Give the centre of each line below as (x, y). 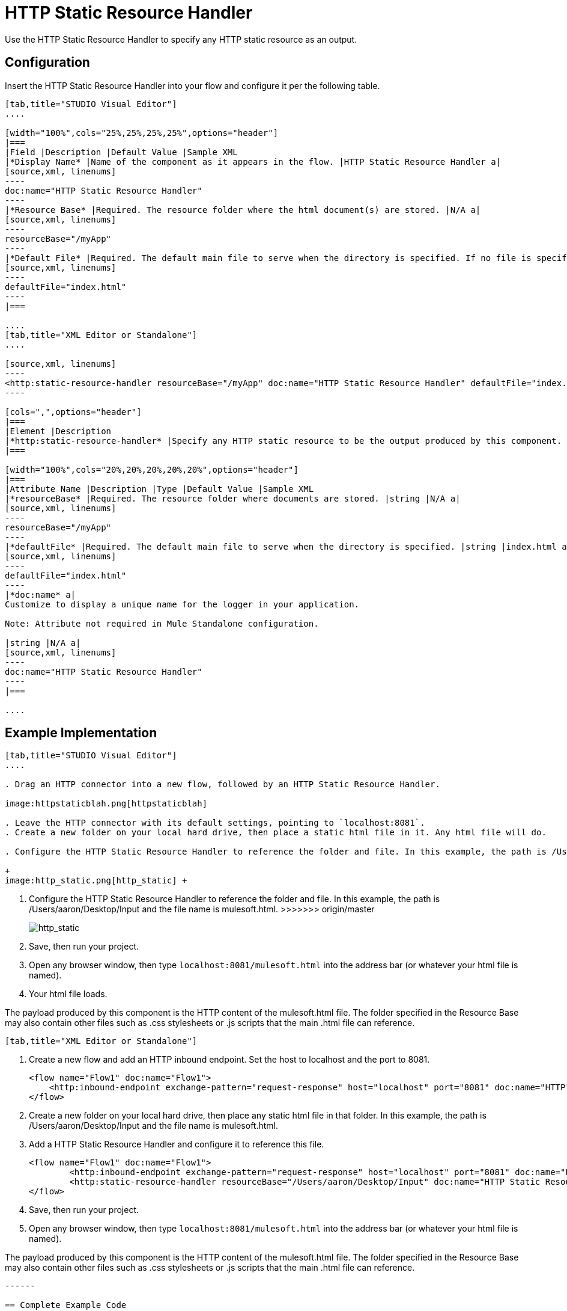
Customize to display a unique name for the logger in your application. (182, 604)
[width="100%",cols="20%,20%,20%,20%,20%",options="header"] (152, 469)
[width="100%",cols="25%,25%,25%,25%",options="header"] (142, 133)
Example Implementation (81, 733)
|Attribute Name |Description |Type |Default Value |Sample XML (159, 489)
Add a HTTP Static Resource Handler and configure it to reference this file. (177, 1144)
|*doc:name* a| (41, 594)
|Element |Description (58, 431)
